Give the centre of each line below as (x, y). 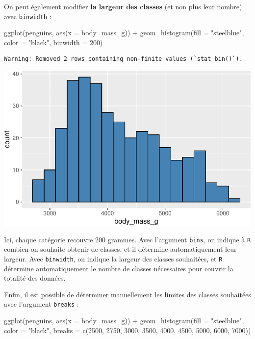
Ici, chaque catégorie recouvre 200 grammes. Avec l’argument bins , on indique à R (127, 239)
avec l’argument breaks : (41, 304)
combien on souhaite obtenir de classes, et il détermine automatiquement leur (120, 249)
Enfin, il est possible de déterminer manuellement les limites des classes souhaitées (127, 294)
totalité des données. (35, 278)
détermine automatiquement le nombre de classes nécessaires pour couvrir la (119, 268)
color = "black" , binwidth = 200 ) (53, 42)
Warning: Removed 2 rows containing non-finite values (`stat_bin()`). (123, 59)
